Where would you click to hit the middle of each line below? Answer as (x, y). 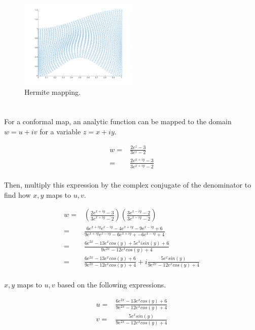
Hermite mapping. (52, 91)
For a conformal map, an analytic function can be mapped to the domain (118, 121)
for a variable (60, 131)
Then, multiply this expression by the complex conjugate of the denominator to (128, 184)
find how (17, 194)
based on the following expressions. (112, 284)
